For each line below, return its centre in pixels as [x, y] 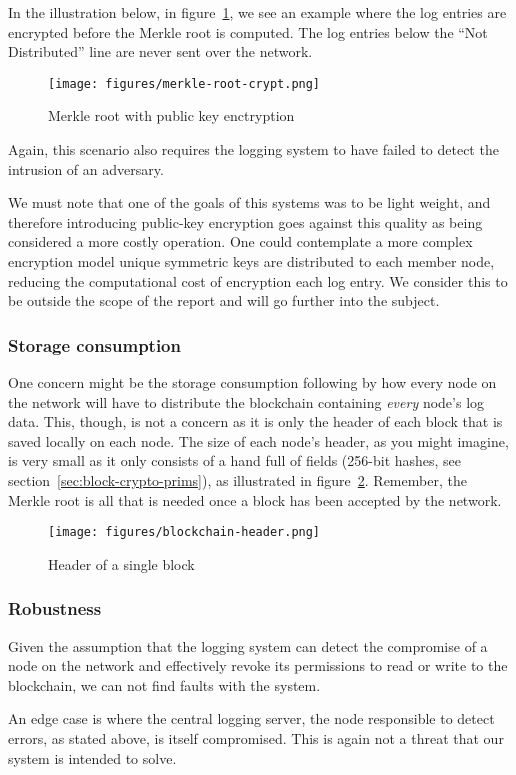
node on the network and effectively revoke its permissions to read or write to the [258, 665]
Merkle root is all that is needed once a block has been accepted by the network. [255, 499]
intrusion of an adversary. [86, 168]
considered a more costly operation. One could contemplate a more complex [240, 241]
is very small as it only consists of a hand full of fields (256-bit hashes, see [235, 460]
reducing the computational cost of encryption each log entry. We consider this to [258, 280]
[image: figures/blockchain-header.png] [184, 532]
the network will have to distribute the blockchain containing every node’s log [246, 401]
